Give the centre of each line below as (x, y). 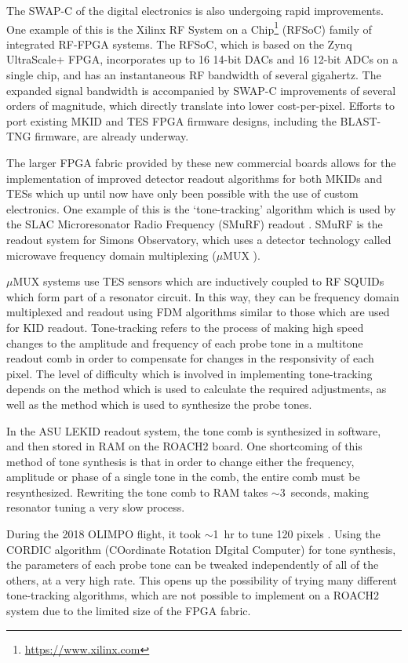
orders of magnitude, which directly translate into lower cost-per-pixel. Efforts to (201, 106)
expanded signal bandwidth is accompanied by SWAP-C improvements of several (201, 90)
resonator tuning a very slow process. (96, 507)
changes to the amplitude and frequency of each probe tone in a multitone (185, 342)
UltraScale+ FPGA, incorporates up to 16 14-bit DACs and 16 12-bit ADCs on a (202, 59)
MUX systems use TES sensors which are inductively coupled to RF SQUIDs (199, 281)
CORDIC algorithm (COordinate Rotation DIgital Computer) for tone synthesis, (201, 549)
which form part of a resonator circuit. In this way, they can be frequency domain (203, 296)
